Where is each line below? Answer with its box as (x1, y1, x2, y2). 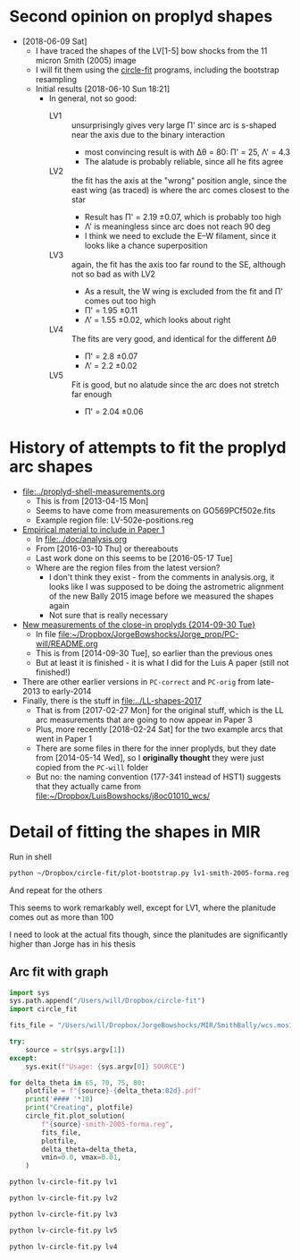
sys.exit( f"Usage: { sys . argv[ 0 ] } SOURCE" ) (25, 1062, 186, 1071)
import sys (9, 988, 50, 997)
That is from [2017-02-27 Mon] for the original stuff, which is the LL (35, 704, 284, 715)
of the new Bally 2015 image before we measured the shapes (48, 591, 274, 601)
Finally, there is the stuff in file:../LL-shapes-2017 (21, 695, 203, 706)
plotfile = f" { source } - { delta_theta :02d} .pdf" (25, 1086, 202, 1095)
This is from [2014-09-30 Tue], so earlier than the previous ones (35, 647, 273, 659)
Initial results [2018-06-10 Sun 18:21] (35, 83, 171, 94)
